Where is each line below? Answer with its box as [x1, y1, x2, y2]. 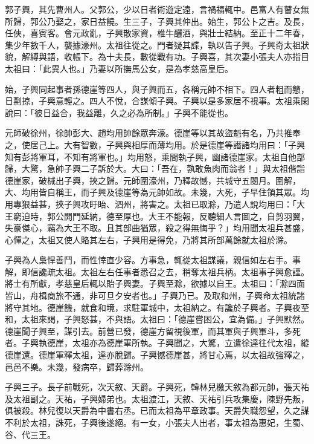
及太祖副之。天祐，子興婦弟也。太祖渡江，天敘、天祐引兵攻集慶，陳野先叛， [5, 392, 309, 405]
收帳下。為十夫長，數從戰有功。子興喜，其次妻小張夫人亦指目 [63, 50, 309, 63]
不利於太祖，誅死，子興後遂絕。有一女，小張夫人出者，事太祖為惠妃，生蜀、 [5, 416, 309, 428]
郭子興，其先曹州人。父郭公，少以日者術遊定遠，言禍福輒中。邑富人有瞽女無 [5, 3, 309, 15]
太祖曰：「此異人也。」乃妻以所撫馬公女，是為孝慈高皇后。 [5, 62, 233, 74]
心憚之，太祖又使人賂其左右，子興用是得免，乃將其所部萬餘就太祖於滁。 [5, 233, 292, 246]
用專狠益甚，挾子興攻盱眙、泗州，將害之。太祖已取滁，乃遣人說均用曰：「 [5, 197, 296, 210]
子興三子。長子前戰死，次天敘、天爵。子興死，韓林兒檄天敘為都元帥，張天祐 [5, 380, 309, 393]
